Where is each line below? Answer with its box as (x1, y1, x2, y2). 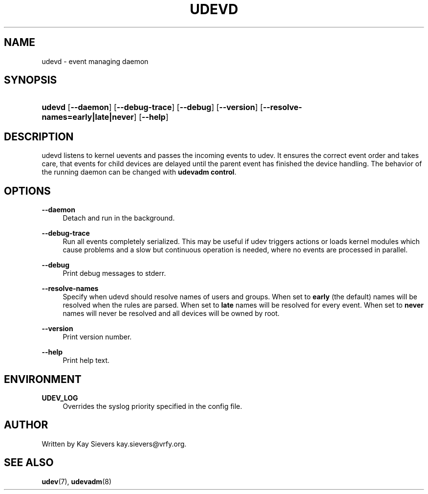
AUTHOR (4, 419, 48, 431)
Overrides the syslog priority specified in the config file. (63, 402, 242, 410)
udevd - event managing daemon (42, 57, 149, 66)
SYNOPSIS (4, 74, 57, 87)
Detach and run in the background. (63, 214, 175, 223)
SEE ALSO (4, 456, 54, 469)
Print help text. (63, 356, 110, 365)
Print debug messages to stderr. (63, 269, 166, 278)
